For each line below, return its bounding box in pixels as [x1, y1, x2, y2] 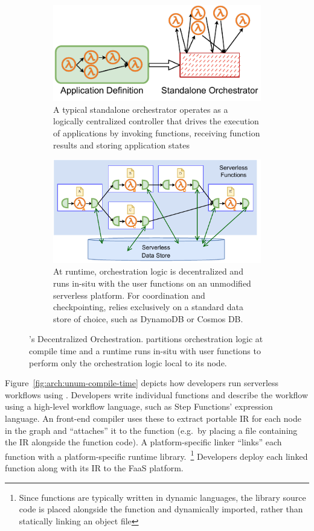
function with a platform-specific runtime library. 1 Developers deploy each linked [5, 448, 308, 462]
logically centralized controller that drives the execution [53, 115, 259, 127]
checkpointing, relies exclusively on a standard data [53, 300, 243, 313]
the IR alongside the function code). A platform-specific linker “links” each [5, 436, 282, 448]
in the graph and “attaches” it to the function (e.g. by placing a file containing [5, 424, 298, 436]
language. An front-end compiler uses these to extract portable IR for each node [5, 412, 301, 425]
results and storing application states [53, 138, 190, 151]
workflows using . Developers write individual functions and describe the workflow [5, 388, 309, 401]
